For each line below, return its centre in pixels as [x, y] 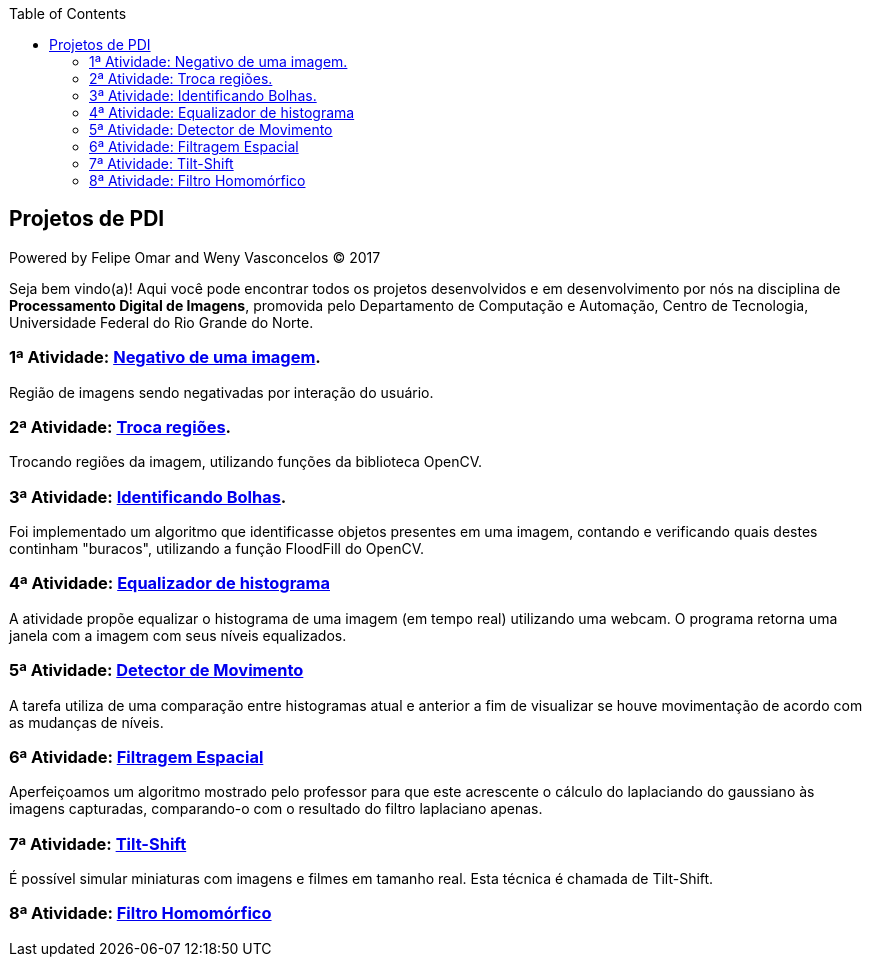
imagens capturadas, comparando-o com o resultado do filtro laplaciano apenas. [276, 809]
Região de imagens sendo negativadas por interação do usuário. [221, 392]
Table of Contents [68, 13]
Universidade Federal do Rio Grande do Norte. [161, 322]
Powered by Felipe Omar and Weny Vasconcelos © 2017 [195, 257]
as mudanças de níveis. [86, 722]
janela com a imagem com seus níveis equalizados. [178, 635]
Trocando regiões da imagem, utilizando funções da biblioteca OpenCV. [246, 462]
